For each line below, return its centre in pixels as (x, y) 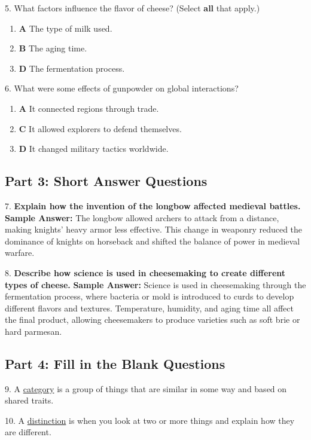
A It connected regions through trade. (89, 108)
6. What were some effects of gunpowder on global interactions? (122, 88)
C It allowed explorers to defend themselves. (100, 128)
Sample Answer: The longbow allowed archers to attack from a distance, (142, 217)
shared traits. (29, 400)
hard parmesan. (33, 331)
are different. (28, 432)
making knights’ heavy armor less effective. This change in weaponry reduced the (154, 229)
